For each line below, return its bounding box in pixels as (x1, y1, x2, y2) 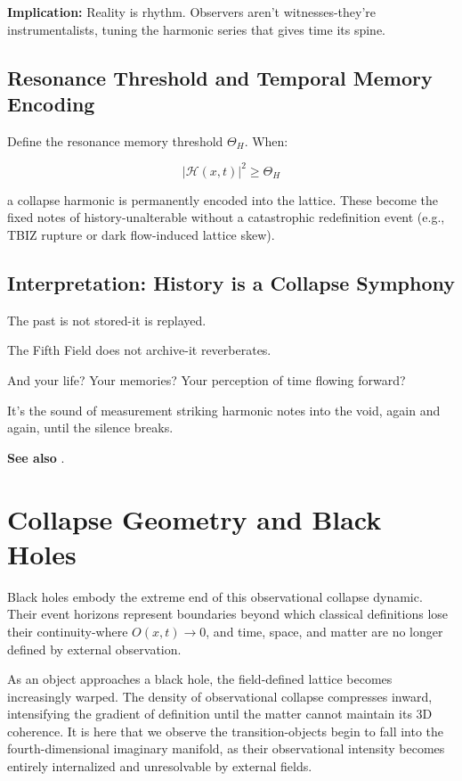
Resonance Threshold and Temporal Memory (7, 63, 433, 91)
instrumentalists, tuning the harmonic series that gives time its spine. (7, 20, 385, 38)
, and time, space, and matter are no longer (206, 621, 443, 640)
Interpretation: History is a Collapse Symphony (7, 269, 456, 297)
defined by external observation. (7, 639, 182, 658)
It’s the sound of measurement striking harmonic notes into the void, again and (7, 400, 441, 419)
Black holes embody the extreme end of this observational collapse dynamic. (7, 587, 423, 605)
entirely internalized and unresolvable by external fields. (7, 757, 312, 776)
